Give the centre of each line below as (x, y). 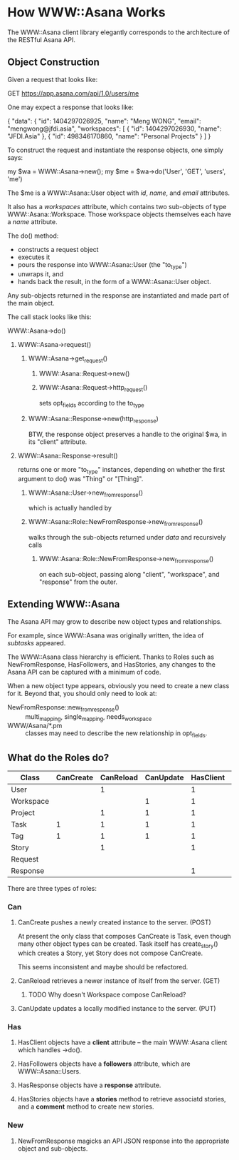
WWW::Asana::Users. (49, 1071)
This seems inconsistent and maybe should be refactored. (103, 967)
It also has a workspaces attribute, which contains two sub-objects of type (117, 206)
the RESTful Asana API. (42, 39)
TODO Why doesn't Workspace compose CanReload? (107, 995)
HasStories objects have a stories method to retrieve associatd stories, (122, 1099)
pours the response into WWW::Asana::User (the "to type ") (102, 265)
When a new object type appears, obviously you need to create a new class (118, 685)
